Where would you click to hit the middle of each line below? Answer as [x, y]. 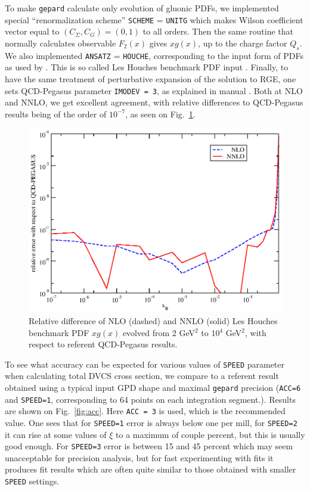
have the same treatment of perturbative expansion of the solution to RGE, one [151, 78]
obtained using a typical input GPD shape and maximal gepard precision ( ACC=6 [153, 387]
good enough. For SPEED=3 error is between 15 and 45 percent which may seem [149, 446]
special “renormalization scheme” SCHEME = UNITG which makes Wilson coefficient [154, 19]
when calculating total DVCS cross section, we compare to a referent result [142, 376]
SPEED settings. [32, 481]
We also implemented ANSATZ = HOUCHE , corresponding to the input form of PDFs [154, 55]
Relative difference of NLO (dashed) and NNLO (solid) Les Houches [153, 320]
